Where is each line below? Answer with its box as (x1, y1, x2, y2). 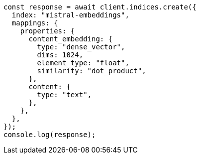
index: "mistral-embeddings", (11, 11, 129, 19)
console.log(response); (3, 131, 96, 139)
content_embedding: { (28, 35, 113, 43)
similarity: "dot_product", (37, 67, 146, 75)
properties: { (20, 27, 75, 35)
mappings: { (11, 19, 58, 27)
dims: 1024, (37, 51, 84, 59)
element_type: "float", (37, 59, 129, 67)
